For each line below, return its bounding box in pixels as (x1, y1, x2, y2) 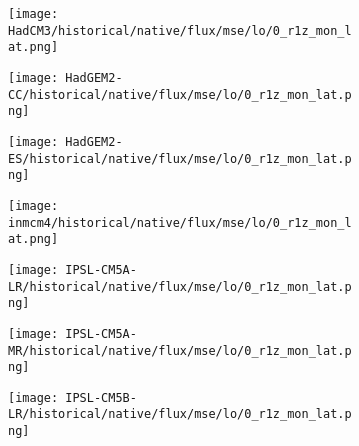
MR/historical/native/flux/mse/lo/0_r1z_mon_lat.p (8, 343, 352, 358)
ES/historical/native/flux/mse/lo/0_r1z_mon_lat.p (8, 151, 352, 166)
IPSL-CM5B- (65, 390, 137, 405)
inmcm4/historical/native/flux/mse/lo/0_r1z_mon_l (8, 215, 352, 230)
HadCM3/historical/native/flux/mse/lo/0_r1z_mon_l (8, 23, 352, 38)
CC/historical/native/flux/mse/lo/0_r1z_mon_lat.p (8, 87, 352, 102)
